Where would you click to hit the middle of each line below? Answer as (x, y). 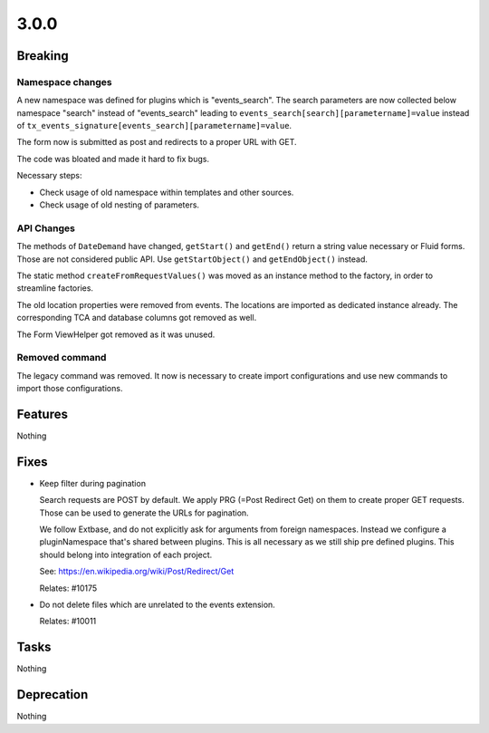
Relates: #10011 (68, 622)
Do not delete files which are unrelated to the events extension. (157, 604)
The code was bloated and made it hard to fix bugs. (113, 159)
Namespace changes (64, 82)
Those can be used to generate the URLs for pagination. (144, 513)
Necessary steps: (49, 176)
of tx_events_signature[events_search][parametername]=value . (154, 126)
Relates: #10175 (68, 588)
